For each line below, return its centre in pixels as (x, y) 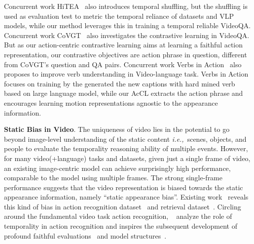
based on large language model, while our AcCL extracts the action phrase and (124, 93)
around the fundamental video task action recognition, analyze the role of (118, 216)
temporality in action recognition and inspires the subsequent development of (121, 226)
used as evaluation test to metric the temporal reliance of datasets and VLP (119, 16)
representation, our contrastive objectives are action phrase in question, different (126, 54)
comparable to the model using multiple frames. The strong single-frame (113, 178)
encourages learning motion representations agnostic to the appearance (111, 102)
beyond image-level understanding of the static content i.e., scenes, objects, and (125, 139)
